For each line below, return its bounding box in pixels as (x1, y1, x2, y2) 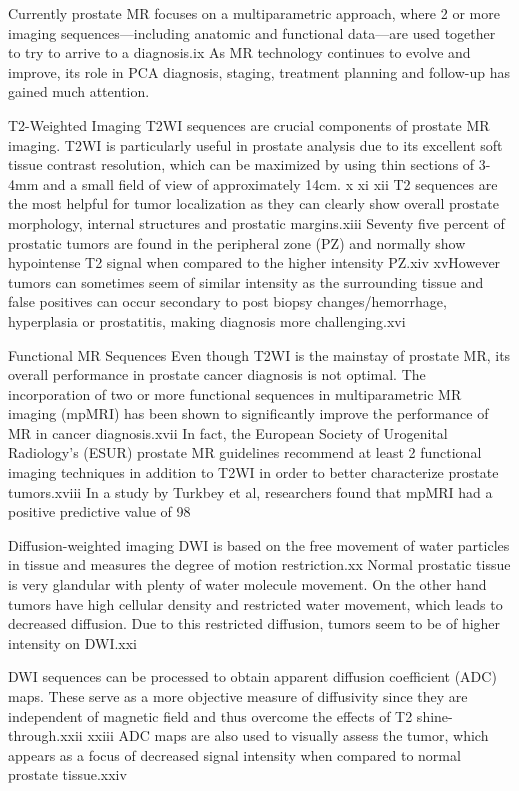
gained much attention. (8, 81, 150, 102)
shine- (416, 705, 453, 726)
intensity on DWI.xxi (8, 632, 138, 653)
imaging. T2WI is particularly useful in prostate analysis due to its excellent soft (8, 134, 503, 155)
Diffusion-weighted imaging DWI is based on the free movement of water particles (8, 534, 510, 555)
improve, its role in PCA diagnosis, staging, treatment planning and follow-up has (8, 61, 511, 82)
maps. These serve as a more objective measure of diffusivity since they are (8, 686, 468, 706)
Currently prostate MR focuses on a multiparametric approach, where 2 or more (8, 3, 500, 23)
